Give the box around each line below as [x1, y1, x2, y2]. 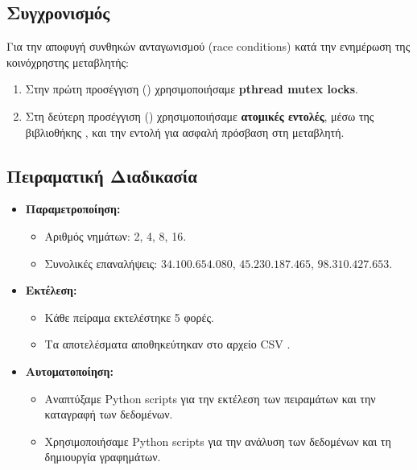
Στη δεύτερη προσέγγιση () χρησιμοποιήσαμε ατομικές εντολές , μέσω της [25, 107, 374, 124]
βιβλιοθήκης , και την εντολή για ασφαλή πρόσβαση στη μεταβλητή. [25, 123, 345, 140]
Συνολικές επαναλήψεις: [44, 254, 158, 271]
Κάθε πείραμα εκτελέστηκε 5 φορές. [44, 308, 214, 325]
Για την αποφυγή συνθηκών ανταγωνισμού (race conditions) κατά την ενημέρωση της [6, 38, 411, 55]
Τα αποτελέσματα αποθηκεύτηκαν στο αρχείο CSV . [44, 336, 291, 352]
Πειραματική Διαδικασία [6, 163, 197, 188]
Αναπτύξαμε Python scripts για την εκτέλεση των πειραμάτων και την [44, 390, 376, 406]
